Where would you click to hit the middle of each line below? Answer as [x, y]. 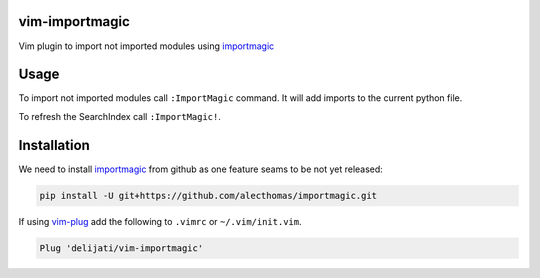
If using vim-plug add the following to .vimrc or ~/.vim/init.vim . [160, 221]
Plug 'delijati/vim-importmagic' [121, 248]
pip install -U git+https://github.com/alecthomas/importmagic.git [208, 195]
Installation [54, 145]
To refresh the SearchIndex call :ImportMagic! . [120, 116]
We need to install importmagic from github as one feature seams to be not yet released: [201, 169]
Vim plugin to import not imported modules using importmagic [146, 46]
